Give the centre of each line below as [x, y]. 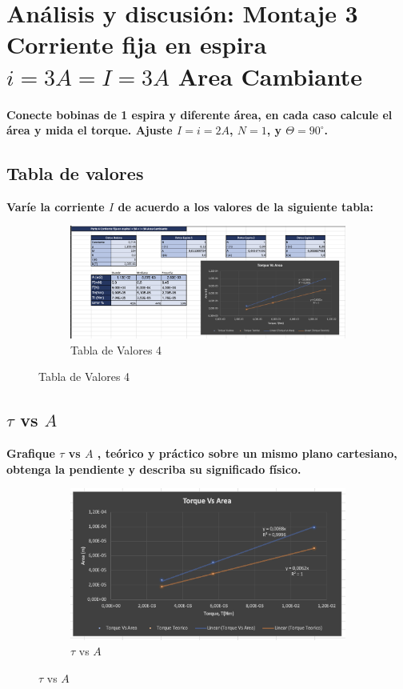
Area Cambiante [270, 76]
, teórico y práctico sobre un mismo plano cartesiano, [247, 453]
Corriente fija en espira [137, 44]
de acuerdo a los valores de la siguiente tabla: [245, 206]
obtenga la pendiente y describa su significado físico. [154, 469]
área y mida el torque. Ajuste [90, 130]
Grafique [31, 453]
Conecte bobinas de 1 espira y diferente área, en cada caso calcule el [200, 114]
